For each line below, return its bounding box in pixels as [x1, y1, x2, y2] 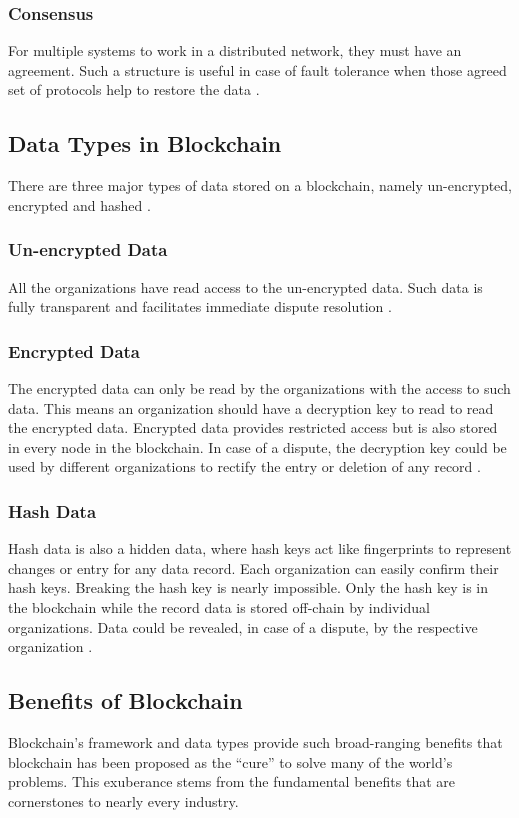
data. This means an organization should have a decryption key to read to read [8, 397, 494, 418]
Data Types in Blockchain [8, 128, 282, 159]
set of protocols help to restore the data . [8, 79, 260, 100]
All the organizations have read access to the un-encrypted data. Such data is [8, 276, 483, 297]
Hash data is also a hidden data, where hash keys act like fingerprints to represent [8, 538, 512, 559]
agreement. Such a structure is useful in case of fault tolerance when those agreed [8, 59, 507, 80]
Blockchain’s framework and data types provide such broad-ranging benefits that [8, 731, 503, 752]
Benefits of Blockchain [8, 685, 243, 716]
